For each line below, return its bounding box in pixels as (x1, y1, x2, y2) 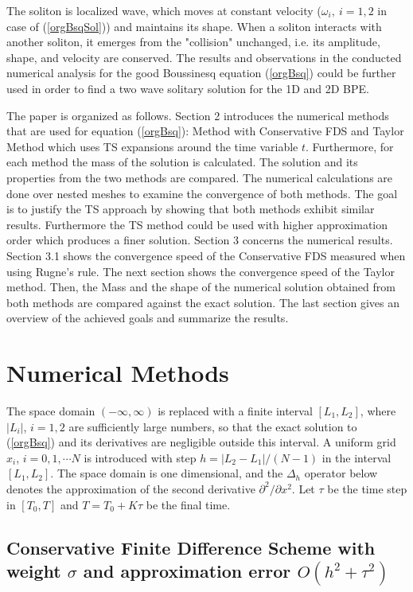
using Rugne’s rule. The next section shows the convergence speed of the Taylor (6, 263, 395, 279)
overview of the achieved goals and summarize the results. (6, 310, 289, 326)
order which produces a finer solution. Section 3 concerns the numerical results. (6, 232, 393, 248)
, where (360, 403, 396, 419)
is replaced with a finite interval (158, 403, 313, 419)
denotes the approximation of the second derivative (6, 480, 255, 497)
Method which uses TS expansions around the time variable (6, 138, 298, 154)
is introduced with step (84, 449, 197, 465)
